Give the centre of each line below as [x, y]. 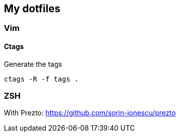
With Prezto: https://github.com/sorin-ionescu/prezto [90, 113]
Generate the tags [33, 64]
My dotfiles [32, 9]
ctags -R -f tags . [41, 79]
